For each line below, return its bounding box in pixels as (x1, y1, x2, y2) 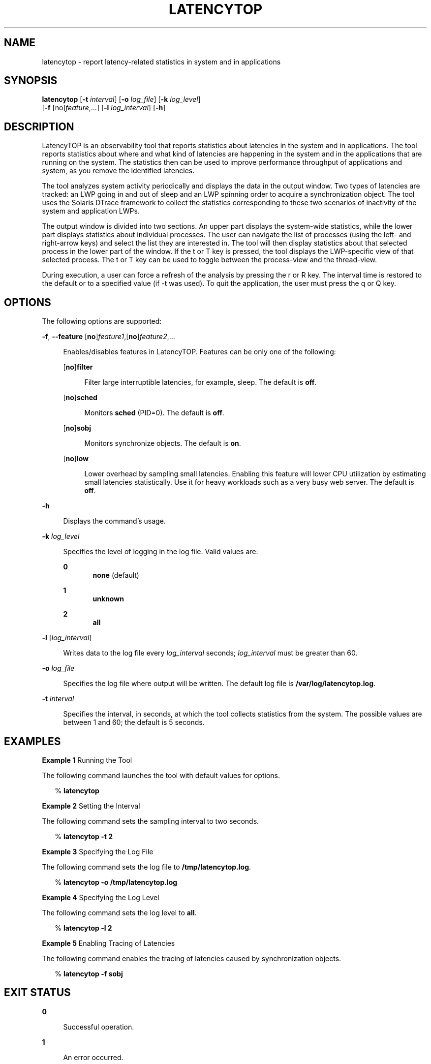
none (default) (92, 571, 139, 580)
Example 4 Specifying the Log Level (42, 893, 159, 902)
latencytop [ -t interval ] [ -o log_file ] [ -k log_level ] (42, 95, 201, 104)
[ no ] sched (63, 393, 97, 402)
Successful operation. (63, 1022, 134, 1031)
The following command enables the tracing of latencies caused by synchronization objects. (42, 954, 341, 963)
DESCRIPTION (4, 120, 74, 133)
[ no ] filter (63, 363, 93, 372)
